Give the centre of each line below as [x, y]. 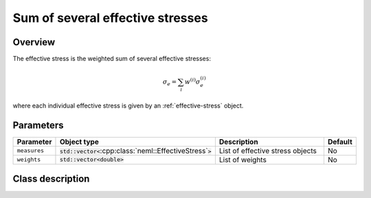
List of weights [243, 160]
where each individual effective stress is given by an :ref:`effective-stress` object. [128, 106]
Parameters [38, 125]
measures [31, 151]
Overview [34, 42]
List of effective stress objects [268, 151]
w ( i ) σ [192, 81]
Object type [79, 142]
